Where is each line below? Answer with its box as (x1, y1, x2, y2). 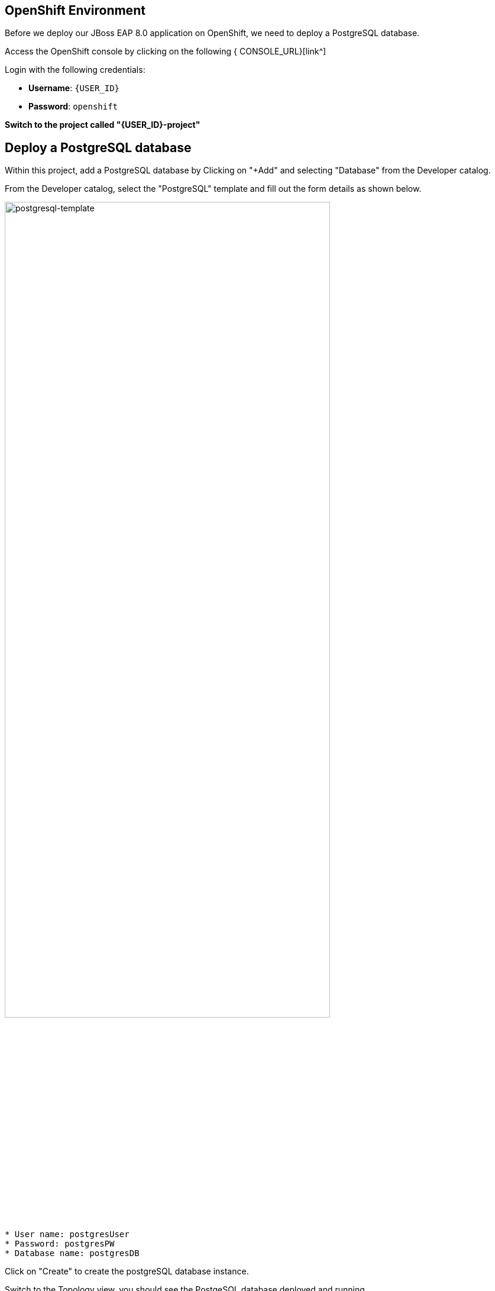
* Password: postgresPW (5, 1238, 115, 1248)
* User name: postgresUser (5, 1229, 130, 1239)
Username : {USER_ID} (28, 83, 120, 94)
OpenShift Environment (5, 3, 145, 18)
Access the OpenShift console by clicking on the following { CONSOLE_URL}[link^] (5, 46, 326, 57)
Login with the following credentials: (5, 65, 145, 75)
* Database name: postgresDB (5, 1248, 140, 1258)
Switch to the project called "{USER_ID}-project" (5, 120, 200, 130)
